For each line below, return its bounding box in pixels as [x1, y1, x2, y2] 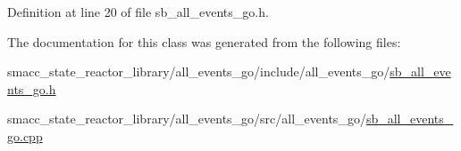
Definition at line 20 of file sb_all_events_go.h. [7, 3, 269, 20]
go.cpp [7, 126, 43, 145]
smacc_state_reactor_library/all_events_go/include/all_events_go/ [7, 62, 390, 81]
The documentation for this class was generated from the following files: [7, 32, 401, 51]
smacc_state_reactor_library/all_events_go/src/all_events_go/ [7, 109, 366, 128]
